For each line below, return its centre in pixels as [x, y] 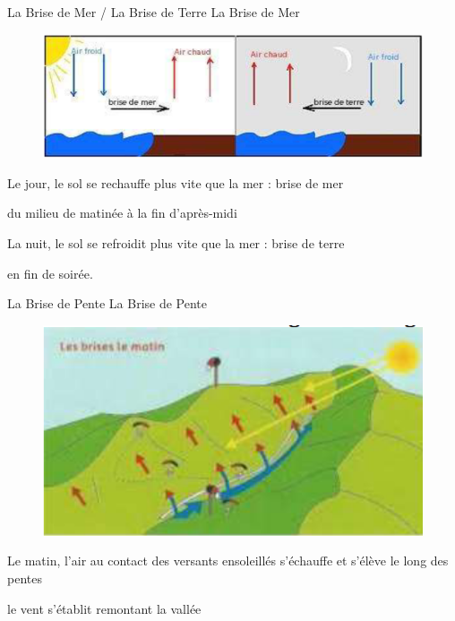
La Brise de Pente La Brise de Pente [107, 303]
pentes [25, 578]
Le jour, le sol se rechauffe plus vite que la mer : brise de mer [176, 182]
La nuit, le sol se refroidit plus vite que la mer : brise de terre [176, 243]
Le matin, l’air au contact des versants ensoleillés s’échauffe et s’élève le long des [228, 561]
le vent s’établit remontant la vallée [104, 608]
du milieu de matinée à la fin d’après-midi [122, 213]
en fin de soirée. [50, 273]
